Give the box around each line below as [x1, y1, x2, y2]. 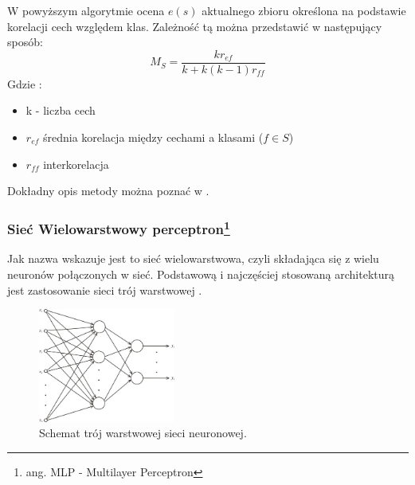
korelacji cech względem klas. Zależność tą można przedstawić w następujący [7, 18, 382, 34]
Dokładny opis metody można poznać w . [7, 182, 209, 199]
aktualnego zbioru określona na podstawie [202, 2, 406, 18]
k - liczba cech [25, 102, 96, 119]
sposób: [7, 33, 43, 50]
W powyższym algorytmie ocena [7, 2, 165, 18]
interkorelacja [43, 155, 109, 172]
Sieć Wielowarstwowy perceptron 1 [7, 217, 230, 239]
